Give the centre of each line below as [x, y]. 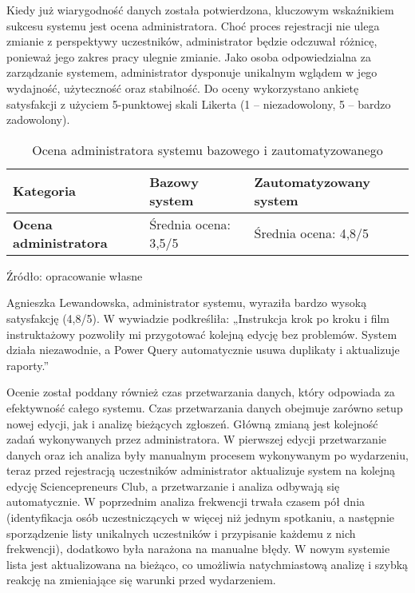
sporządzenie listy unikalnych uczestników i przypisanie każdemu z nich [181, 533]
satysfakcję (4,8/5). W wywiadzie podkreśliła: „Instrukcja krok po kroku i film [198, 318]
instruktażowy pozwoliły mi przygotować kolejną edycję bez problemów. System [202, 334]
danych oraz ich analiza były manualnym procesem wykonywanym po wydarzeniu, [207, 454]
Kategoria [44, 191]
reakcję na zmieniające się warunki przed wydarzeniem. [141, 580]
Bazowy [174, 181]
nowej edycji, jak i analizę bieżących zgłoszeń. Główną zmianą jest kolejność [192, 423]
